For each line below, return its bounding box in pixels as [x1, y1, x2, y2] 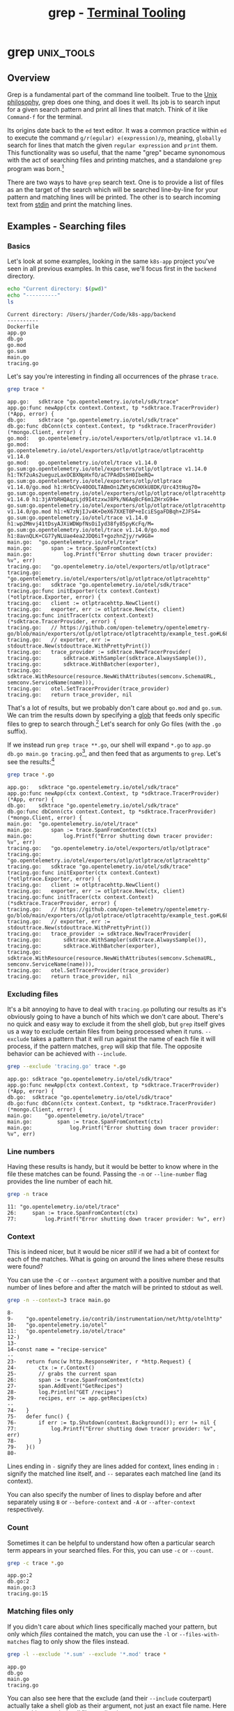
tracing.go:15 [7, 1590, 49, 1597]
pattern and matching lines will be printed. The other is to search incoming [7, 193, 221, 201]
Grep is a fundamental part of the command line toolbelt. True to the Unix [7, 91, 217, 98]
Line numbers [7, 1146, 55, 1156]
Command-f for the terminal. [7, 113, 84, 121]
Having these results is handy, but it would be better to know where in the [7, 1163, 219, 1171]
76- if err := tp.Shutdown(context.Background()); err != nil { [7, 1419, 217, 1426]
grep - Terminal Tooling [47, 5, 187, 21]
